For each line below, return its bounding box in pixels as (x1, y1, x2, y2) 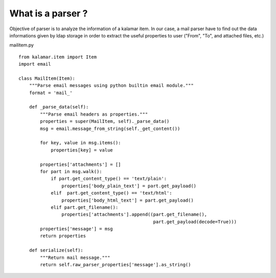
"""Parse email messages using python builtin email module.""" (29, 82, 194, 89)
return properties (40, 233, 86, 239)
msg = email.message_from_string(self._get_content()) (40, 125, 180, 132)
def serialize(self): (29, 247, 84, 253)
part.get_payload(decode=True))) (153, 219, 237, 225)
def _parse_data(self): (29, 104, 89, 110)
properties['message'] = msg (40, 226, 113, 232)
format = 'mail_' (29, 90, 73, 96)
